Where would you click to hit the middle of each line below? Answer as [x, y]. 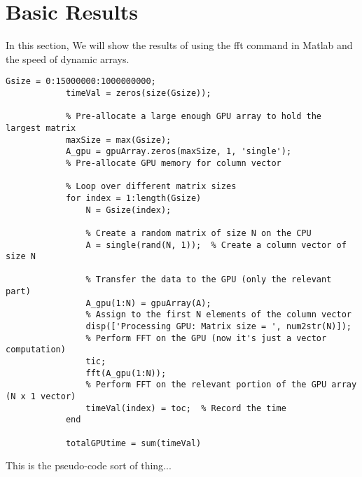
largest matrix [41, 128]
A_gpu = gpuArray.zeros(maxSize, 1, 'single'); [179, 152]
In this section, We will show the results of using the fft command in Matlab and [179, 45]
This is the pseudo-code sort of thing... [89, 465]
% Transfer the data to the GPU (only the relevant [209, 280]
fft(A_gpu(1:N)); [126, 373]
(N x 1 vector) [41, 397]
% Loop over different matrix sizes [151, 187]
